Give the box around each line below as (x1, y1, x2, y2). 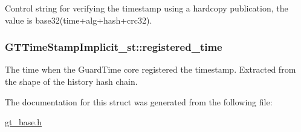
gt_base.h (5, 116, 42, 128)
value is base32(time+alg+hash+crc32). (5, 13, 152, 26)
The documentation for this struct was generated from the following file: (5, 95, 273, 108)
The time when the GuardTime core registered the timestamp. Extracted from (5, 63, 296, 76)
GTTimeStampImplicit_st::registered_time (5, 39, 222, 54)
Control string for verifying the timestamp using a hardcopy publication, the (5, 2, 288, 14)
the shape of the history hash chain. (5, 75, 138, 87)
